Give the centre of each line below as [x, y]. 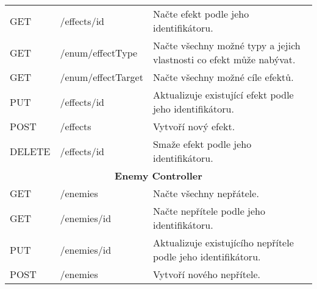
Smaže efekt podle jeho [202, 144]
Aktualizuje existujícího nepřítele [223, 242]
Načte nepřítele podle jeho [209, 211]
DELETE [30, 151]
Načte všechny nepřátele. [206, 193]
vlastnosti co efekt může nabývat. [224, 59]
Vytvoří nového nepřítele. [207, 274]
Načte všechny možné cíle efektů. [223, 77]
